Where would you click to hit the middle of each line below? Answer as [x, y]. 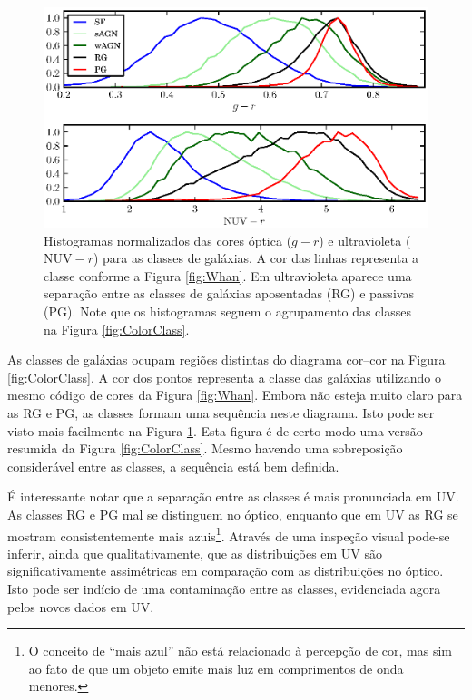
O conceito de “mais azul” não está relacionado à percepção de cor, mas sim [241, 651]
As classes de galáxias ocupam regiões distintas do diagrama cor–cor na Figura [226, 360]
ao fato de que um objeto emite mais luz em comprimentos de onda [216, 668]
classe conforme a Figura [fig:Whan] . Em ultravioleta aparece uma [228, 275]
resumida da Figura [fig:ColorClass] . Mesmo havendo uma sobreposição [205, 448]
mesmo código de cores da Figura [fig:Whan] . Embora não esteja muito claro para [235, 395]
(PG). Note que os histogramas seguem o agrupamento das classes [227, 311]
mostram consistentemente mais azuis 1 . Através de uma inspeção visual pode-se [229, 534]
